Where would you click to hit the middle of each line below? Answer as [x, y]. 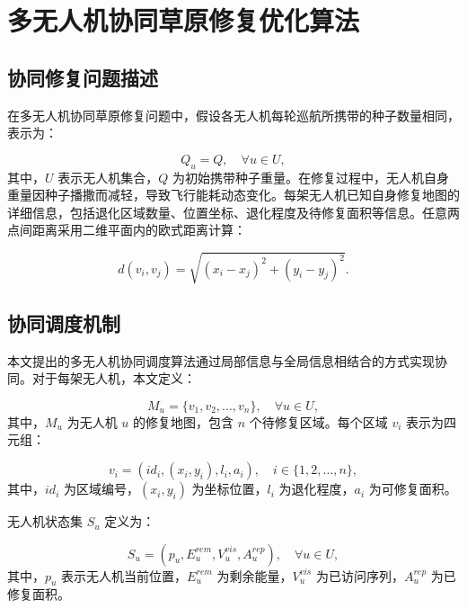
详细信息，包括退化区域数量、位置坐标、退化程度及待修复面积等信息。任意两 [233, 212]
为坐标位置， [229, 489]
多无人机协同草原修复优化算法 [184, 20]
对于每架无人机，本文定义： [114, 378]
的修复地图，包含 [183, 421]
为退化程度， [317, 489]
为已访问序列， [360, 575]
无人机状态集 [45, 521]
